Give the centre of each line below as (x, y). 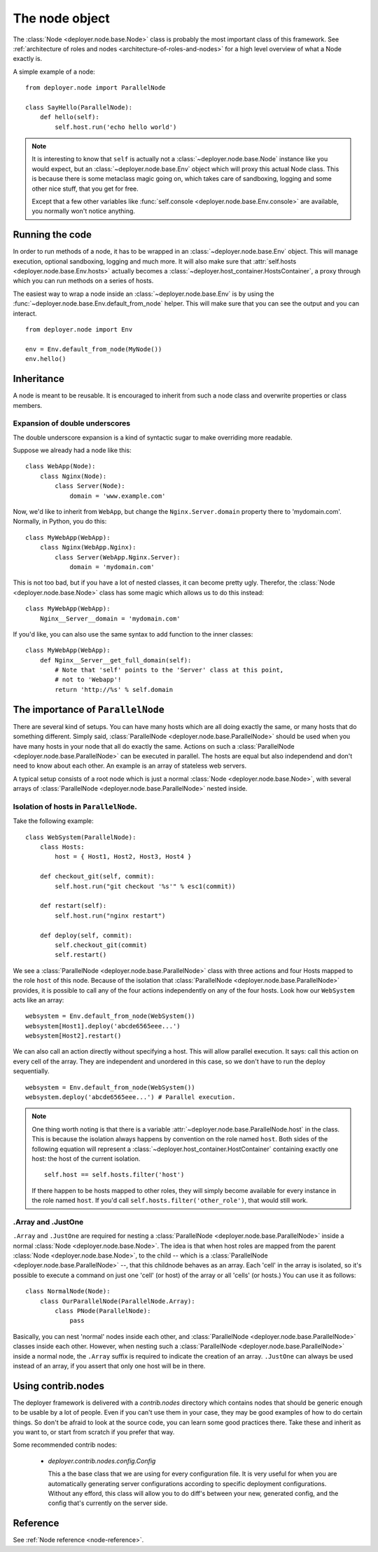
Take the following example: (53, 821)
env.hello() (46, 359)
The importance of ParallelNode (89, 709)
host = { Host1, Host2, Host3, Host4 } (123, 857)
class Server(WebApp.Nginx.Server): (118, 557)
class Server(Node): (90, 486)
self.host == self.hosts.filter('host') (114, 1175)
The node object (61, 18)
